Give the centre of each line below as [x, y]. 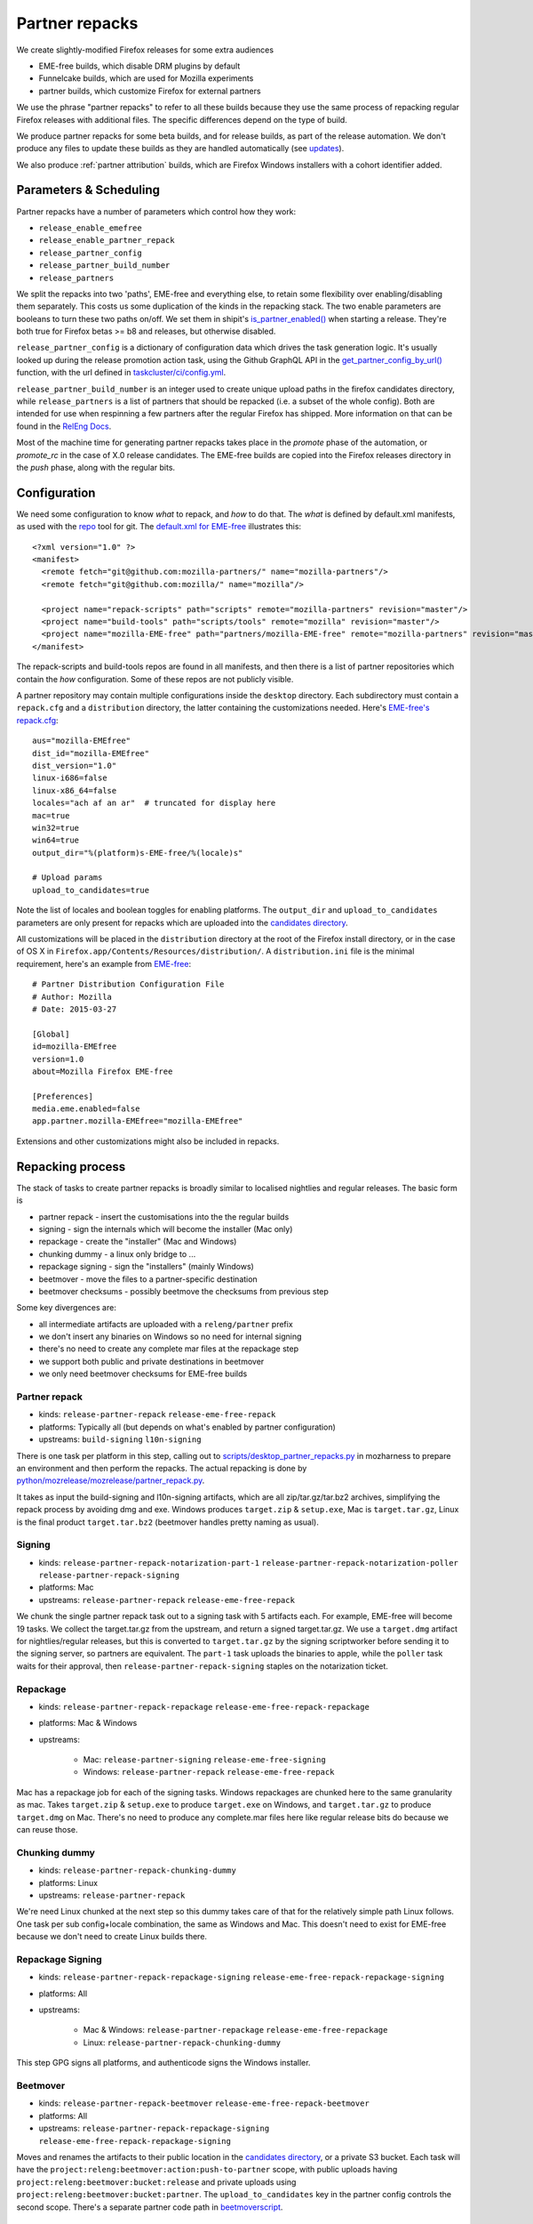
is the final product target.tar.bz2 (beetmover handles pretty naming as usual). [167, 1522]
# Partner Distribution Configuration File [128, 984]
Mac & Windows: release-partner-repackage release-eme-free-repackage [235, 2030]
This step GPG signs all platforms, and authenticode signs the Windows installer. [163, 2063]
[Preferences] [63, 1096]
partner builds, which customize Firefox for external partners [150, 91]
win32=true [56, 828]
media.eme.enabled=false [86, 1109]
